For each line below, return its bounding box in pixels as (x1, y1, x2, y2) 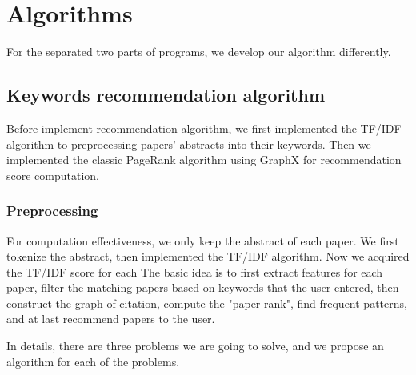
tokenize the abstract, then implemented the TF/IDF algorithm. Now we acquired (6, 248, 410, 265)
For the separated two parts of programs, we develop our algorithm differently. (6, 43, 391, 60)
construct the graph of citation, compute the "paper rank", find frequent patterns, (6, 294, 407, 311)
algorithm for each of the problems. (6, 353, 180, 369)
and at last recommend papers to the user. (6, 310, 215, 327)
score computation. (6, 166, 100, 183)
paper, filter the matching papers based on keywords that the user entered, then (6, 279, 399, 296)
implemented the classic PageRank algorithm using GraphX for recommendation (6, 151, 402, 168)
